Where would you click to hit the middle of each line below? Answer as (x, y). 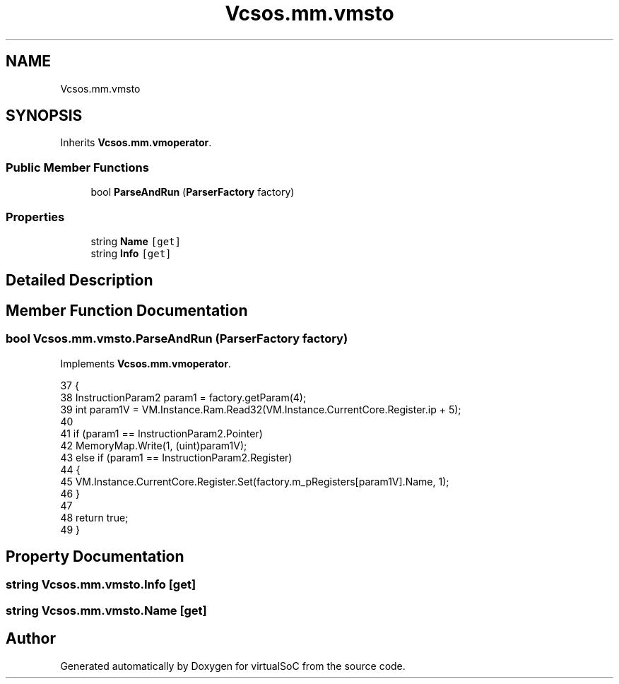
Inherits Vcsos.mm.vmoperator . (136, 143)
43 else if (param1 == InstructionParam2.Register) (176, 457)
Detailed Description (79, 281)
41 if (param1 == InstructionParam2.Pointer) (161, 433)
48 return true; (94, 517)
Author (31, 639)
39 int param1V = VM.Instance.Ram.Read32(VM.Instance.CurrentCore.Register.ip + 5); (261, 409)
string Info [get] (131, 253)
